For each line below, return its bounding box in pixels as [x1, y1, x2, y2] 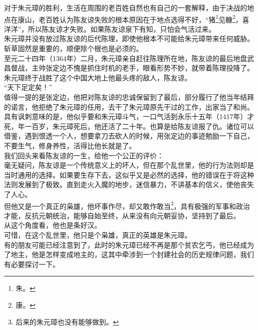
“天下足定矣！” [4, 82, 53, 92]
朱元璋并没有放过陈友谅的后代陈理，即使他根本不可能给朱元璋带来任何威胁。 [4, 33, 254, 44]
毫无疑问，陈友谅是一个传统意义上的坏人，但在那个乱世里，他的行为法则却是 [4, 160, 254, 170]
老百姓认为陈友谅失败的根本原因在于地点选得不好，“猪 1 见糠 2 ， [38, 12, 243, 24]
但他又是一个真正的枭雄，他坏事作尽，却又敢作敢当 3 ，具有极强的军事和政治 [4, 199, 250, 211]
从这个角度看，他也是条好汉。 [4, 220, 101, 230]
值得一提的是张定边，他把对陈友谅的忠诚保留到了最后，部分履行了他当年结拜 [4, 92, 254, 102]
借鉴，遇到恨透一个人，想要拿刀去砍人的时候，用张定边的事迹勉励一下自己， [4, 131, 254, 141]
